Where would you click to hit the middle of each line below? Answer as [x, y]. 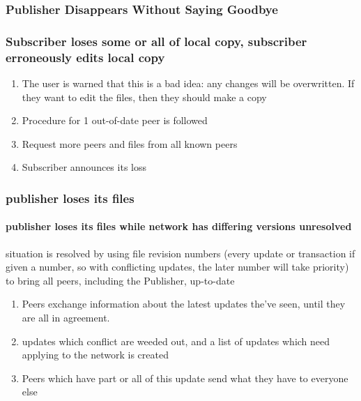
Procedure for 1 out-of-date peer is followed [115, 120]
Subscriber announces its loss [84, 167]
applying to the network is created [95, 355]
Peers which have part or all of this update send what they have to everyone [185, 378]
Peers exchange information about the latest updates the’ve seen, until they [184, 304]
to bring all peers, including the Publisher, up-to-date [120, 280]
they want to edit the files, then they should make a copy [144, 97]
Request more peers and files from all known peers [130, 143]
